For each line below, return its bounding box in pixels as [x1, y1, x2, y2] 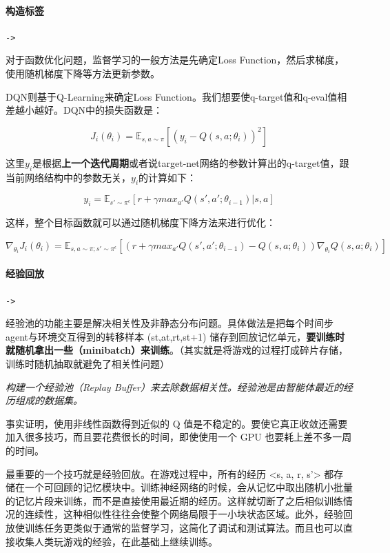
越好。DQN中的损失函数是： [34, 103, 163, 117]
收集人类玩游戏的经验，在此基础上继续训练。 [14, 534, 218, 548]
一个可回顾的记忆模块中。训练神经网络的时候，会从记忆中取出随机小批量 [24, 480, 353, 494]
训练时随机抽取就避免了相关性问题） [6, 356, 170, 371]
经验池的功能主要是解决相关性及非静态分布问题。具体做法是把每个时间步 [6, 316, 333, 330]
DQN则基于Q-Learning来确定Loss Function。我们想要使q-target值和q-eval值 [6, 89, 338, 103]
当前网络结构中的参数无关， [6, 170, 131, 184]
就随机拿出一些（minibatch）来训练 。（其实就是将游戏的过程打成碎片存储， [6, 343, 348, 357]
